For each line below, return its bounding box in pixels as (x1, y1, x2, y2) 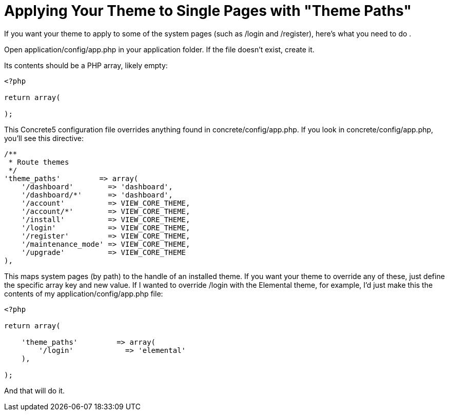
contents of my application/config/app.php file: (4, 289, 163, 298)
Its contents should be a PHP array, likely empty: (4, 61, 168, 70)
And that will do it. (4, 386, 65, 395)
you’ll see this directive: (4, 133, 84, 143)
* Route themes (8, 157, 69, 166)
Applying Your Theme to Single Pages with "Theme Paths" (4, 2, 412, 19)
